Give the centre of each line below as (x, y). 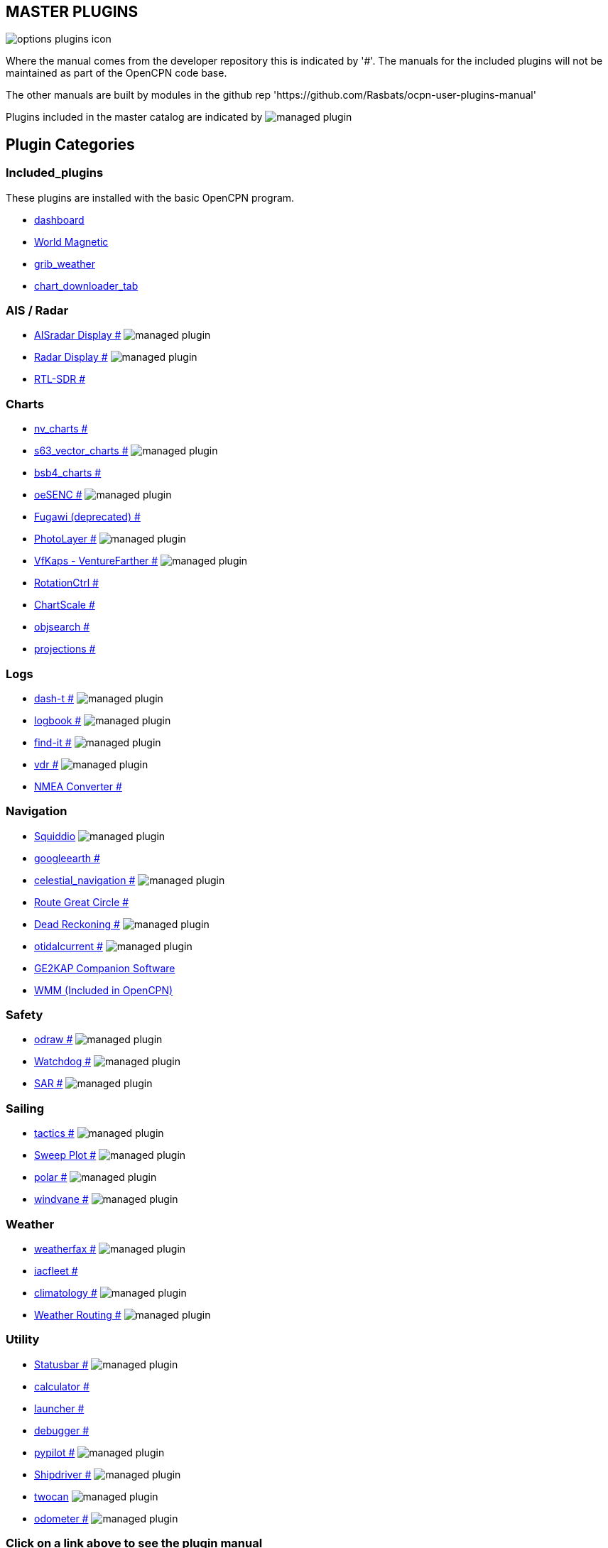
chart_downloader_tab (86, 285)
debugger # (61, 1430)
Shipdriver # (63, 1474)
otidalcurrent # (69, 946)
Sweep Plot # (65, 1155)
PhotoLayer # (65, 539)
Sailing (25, 1108)
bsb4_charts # (68, 473)
